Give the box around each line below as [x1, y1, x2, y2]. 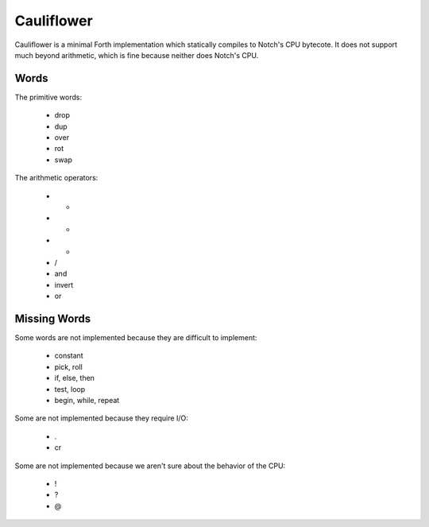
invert [54, 280, 74, 289]
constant [54, 351, 83, 361]
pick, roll [54, 362, 83, 371]
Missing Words [14, 312, 91, 325]
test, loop [54, 384, 86, 393]
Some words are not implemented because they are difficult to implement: [14, 333, 257, 342]
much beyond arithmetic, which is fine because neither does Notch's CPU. [14, 50, 259, 60]
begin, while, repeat [54, 395, 120, 405]
